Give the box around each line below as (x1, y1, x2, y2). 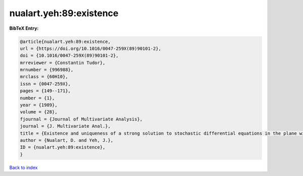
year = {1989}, (20, 102, 58, 108)
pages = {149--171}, (20, 88, 71, 94)
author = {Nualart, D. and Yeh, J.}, (20, 138, 114, 143)
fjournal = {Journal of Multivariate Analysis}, (20, 116, 143, 122)
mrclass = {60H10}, (20, 74, 68, 80)
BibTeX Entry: (9, 25, 39, 31)
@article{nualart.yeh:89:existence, (20, 38, 111, 44)
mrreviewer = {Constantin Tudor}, (20, 60, 106, 66)
